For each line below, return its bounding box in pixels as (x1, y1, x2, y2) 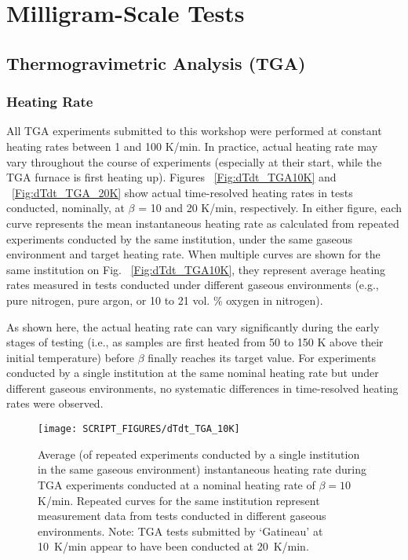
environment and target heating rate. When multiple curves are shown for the (6, 246, 381, 262)
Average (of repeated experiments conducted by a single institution (38, 445, 360, 462)
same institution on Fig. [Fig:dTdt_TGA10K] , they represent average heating (6, 261, 386, 277)
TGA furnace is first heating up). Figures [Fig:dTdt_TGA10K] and (6, 169, 337, 185)
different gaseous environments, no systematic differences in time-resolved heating (6, 379, 399, 396)
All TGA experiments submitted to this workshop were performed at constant (6, 123, 382, 139)
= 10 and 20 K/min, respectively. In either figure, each (138, 199, 402, 216)
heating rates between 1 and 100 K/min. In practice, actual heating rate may (6, 137, 378, 154)
